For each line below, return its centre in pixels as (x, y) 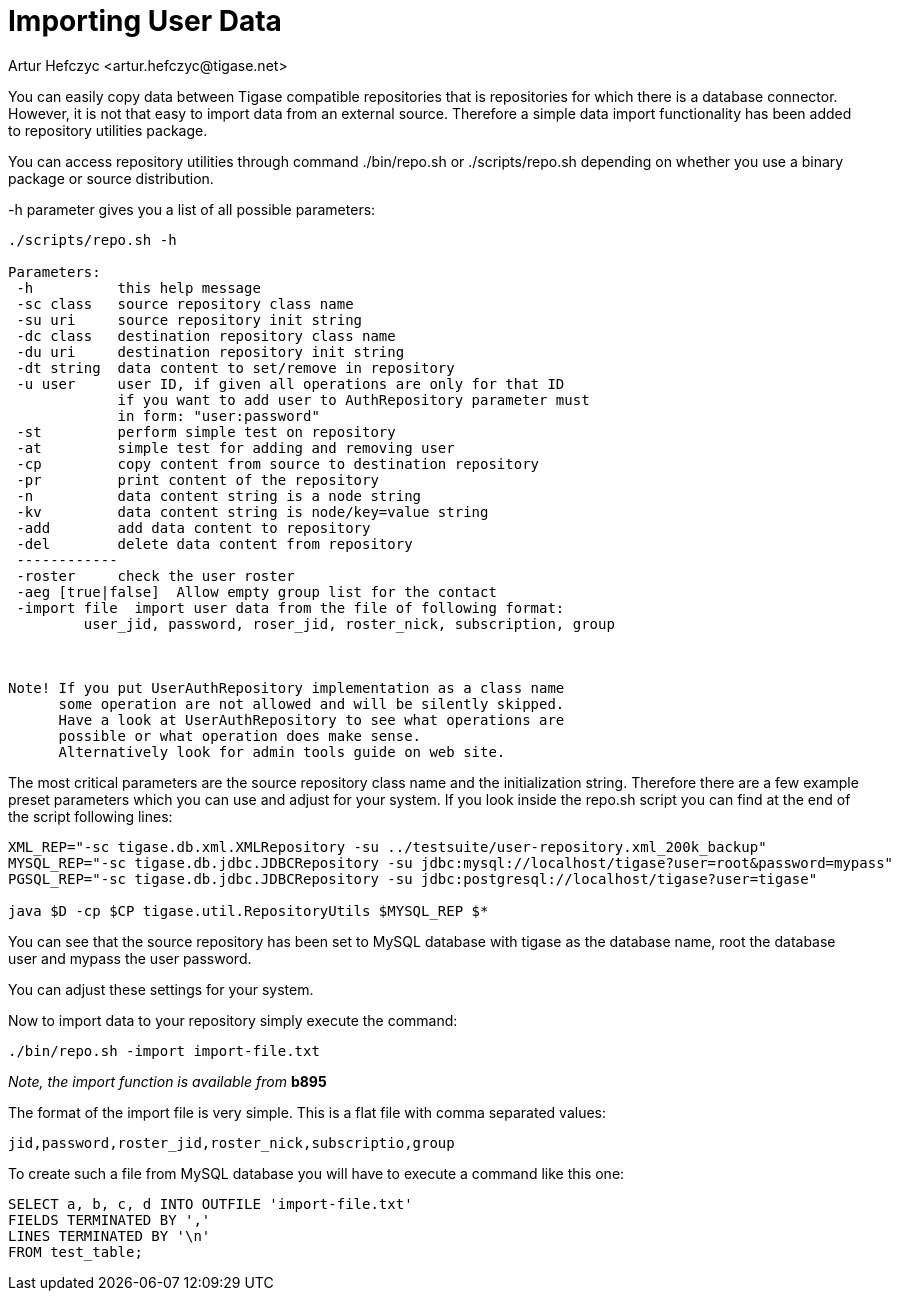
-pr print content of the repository (197, 479)
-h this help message (138, 287)
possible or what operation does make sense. (240, 735)
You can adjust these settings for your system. (161, 989)
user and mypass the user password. (130, 958)
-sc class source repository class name (185, 303)
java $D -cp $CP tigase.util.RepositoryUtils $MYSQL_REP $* (248, 910)
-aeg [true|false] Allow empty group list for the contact (256, 591)
